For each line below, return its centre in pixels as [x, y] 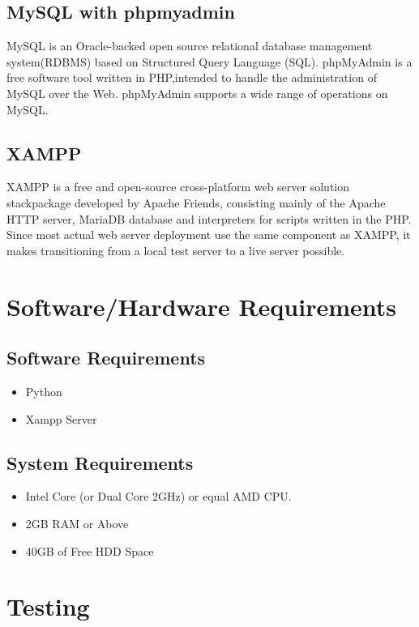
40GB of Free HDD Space [90, 550]
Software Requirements [106, 358]
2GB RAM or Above [77, 523]
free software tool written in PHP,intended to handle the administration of [192, 77]
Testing [48, 606]
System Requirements [100, 462]
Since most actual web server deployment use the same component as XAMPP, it [209, 235]
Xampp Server [61, 418]
